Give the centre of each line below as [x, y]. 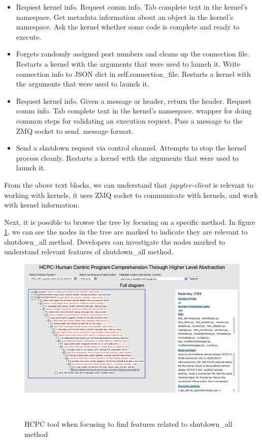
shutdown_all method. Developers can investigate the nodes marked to [115, 241]
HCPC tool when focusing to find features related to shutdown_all [128, 424]
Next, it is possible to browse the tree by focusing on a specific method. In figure [130, 222]
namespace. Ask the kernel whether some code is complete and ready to [128, 27]
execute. [29, 36]
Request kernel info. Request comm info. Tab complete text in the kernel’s [132, 7]
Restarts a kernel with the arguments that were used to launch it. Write [128, 63]
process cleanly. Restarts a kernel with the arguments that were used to [127, 157]
